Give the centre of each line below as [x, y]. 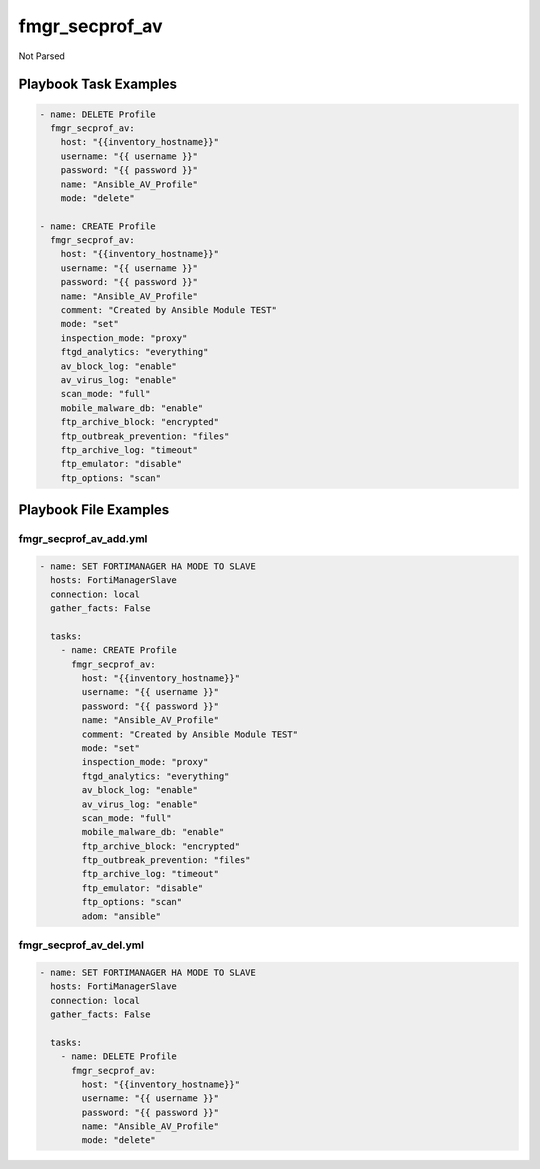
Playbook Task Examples [98, 84]
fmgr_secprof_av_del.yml [81, 945]
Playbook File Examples [94, 510]
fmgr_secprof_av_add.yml [83, 539]
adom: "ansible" [121, 916]
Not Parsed [41, 56]
